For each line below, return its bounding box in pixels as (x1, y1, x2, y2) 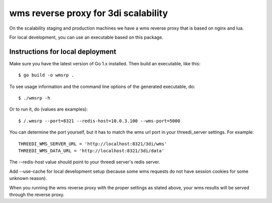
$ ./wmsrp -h (18, 95, 50, 101)
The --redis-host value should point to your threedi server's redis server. (9, 159, 161, 165)
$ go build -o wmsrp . (18, 72, 75, 78)
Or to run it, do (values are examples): (9, 106, 88, 113)
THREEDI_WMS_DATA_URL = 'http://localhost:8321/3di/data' (18, 148, 165, 153)
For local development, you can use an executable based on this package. (9, 34, 164, 40)
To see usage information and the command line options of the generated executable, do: (9, 83, 195, 89)
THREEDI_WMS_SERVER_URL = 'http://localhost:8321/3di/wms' (18, 141, 167, 147)
